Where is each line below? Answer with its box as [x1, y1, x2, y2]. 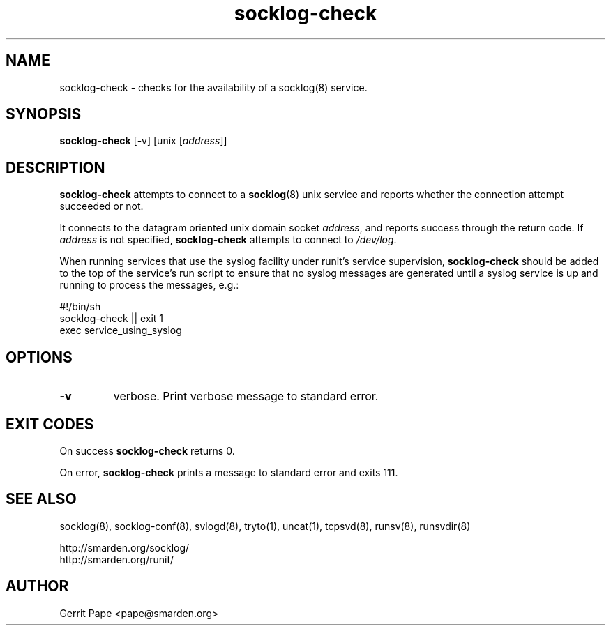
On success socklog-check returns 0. [59, 444, 235, 457]
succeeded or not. [59, 200, 144, 213]
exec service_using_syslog [59, 324, 182, 337]
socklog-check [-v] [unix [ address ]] [59, 135, 227, 147]
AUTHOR [6, 577, 69, 595]
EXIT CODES [6, 415, 94, 433]
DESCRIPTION [6, 158, 105, 176]
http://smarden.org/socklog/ [59, 541, 190, 554]
